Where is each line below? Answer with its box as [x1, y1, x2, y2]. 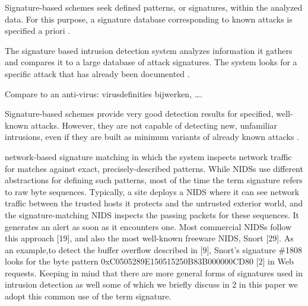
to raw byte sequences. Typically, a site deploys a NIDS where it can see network [5, 185, 300, 197]
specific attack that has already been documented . [5, 67, 190, 79]
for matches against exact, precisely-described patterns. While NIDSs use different [5, 162, 303, 174]
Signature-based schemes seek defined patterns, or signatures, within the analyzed [5, 1, 303, 13]
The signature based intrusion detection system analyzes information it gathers [5, 44, 293, 56]
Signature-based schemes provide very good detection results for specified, [5, 107, 274, 120]
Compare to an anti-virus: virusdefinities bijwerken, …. [5, 87, 202, 100]
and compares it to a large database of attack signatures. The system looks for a [5, 56, 297, 68]
